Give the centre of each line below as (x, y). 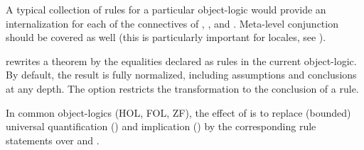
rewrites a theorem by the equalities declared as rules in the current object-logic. (181, 60)
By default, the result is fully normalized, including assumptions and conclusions (181, 75)
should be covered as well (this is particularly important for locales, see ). (166, 37)
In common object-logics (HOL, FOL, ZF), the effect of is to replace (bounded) (178, 112)
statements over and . (53, 140)
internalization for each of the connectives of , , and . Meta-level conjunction (172, 23)
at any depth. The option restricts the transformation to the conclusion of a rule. (182, 88)
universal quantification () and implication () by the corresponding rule (161, 126)
